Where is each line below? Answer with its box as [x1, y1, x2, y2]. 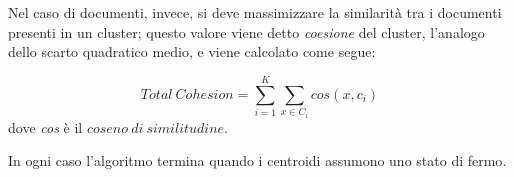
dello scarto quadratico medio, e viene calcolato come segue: [8, 41, 376, 62]
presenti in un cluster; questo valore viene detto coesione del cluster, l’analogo [8, 21, 485, 42]
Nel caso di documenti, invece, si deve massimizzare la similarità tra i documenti [8, 2, 502, 22]
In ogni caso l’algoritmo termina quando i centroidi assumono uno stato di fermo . [8, 150, 507, 171]
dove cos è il [8, 116, 83, 137]
